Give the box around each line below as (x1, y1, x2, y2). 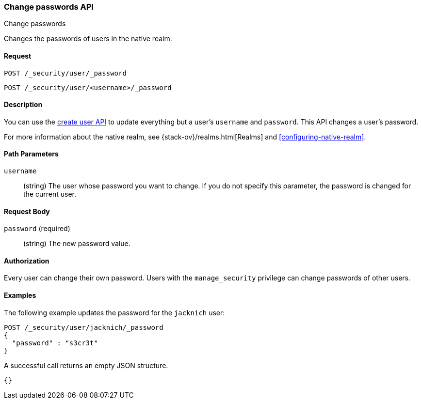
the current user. (23, 190, 76, 199)
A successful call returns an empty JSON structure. (4, 361, 168, 370)
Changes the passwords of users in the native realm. (4, 34, 172, 43)
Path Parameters (4, 150, 59, 158)
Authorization (4, 256, 49, 265)
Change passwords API (4, 2, 94, 12)
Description (4, 100, 43, 109)
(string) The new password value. (23, 239, 130, 248)
